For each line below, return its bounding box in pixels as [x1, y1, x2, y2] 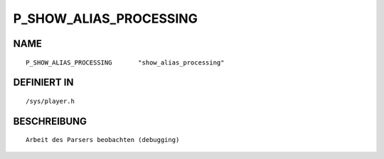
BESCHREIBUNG [13, 115, 87, 127]
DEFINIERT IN [13, 77, 74, 89]
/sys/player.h [26, 97, 75, 105]
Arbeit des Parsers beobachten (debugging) [26, 136, 180, 144]
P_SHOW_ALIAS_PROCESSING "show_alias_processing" [26, 58, 225, 67]
